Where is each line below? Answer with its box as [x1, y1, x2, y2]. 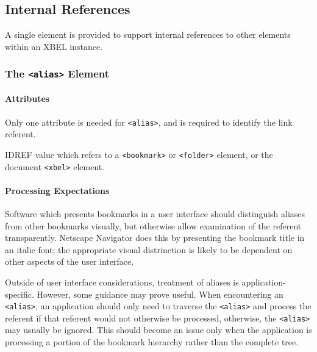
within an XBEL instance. [5, 40, 103, 52]
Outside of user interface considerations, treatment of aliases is [5, 275, 239, 288]
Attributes [5, 92, 50, 105]
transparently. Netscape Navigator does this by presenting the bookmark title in [5, 231, 305, 244]
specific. [5, 287, 34, 300]
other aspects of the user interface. [5, 255, 134, 268]
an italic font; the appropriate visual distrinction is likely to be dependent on [5, 243, 293, 256]
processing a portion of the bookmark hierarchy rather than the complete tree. [5, 336, 299, 348]
